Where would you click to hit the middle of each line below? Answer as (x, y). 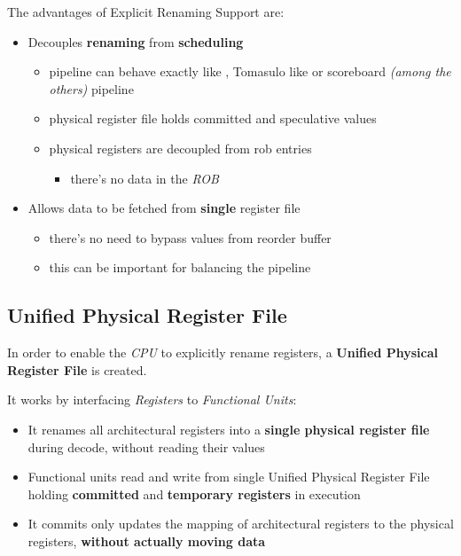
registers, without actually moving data (147, 540)
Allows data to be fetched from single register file (164, 208)
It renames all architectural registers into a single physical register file (229, 429)
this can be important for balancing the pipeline (180, 267)
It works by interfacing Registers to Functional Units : (152, 399)
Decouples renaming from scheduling (136, 41)
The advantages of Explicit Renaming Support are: (146, 12)
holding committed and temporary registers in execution (194, 493)
